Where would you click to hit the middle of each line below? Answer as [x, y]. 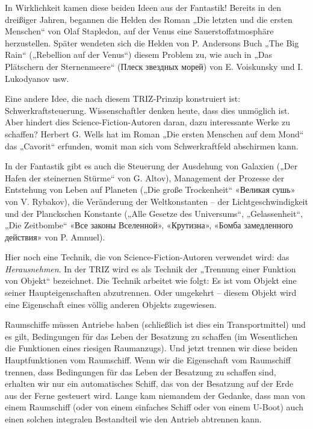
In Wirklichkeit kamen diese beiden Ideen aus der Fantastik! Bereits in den [143, 7]
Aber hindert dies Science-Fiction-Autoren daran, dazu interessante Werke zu [147, 122]
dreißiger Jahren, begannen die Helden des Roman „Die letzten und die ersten [149, 19]
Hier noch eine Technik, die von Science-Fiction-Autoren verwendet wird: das [147, 257]
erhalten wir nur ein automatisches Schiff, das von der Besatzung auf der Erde [149, 384]
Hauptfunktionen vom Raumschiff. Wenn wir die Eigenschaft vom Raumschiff [148, 360]
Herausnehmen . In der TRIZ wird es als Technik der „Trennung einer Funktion [150, 268]
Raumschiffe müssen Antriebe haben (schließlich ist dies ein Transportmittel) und [155, 324]
